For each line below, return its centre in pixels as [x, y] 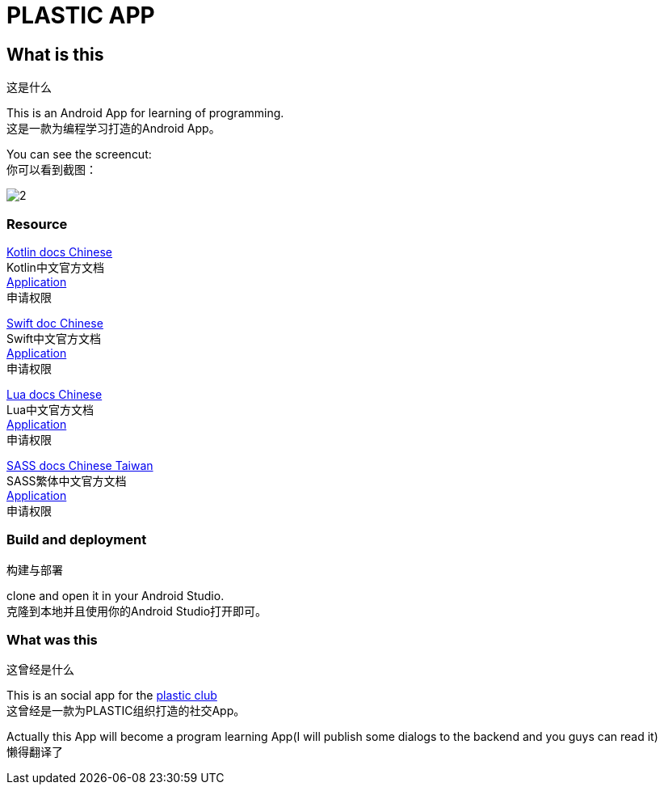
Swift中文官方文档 [54, 338]
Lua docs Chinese [55, 394]
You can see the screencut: [79, 154]
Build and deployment [77, 540]
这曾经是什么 [40, 670]
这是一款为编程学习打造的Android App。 [113, 129]
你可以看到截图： [52, 170]
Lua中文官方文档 [50, 409]
